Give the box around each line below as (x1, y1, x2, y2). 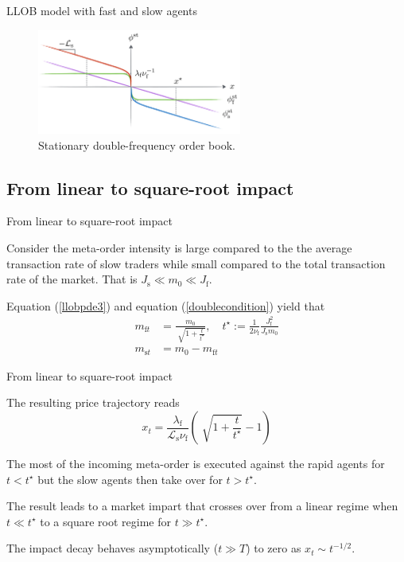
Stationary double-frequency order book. (38, 136, 235, 153)
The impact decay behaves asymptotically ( (6, 540, 219, 556)
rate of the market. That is (6, 271, 138, 287)
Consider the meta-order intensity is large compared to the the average (6, 240, 352, 256)
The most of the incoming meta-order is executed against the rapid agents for (6, 455, 385, 472)
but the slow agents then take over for (37, 470, 223, 487)
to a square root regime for (40, 513, 171, 529)
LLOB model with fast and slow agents (6, 2, 197, 18)
